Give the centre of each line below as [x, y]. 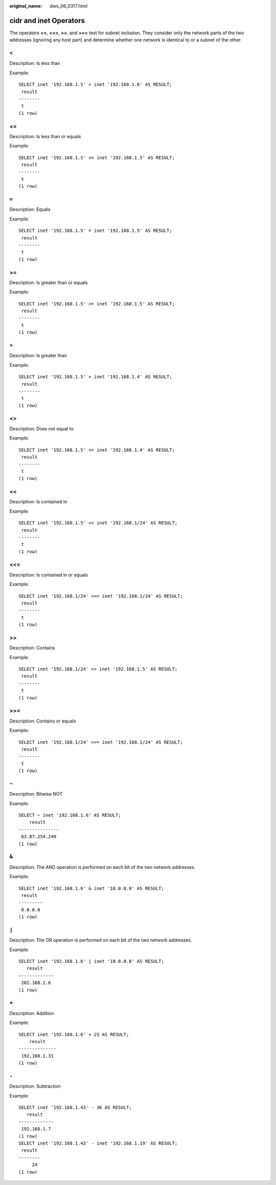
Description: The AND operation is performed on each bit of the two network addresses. [102, 867]
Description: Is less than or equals [45, 136]
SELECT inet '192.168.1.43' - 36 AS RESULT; [75, 1107]
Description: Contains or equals [43, 721]
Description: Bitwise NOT [36, 794]
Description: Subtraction [35, 1086]
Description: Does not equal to [41, 429]
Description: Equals [30, 209]
